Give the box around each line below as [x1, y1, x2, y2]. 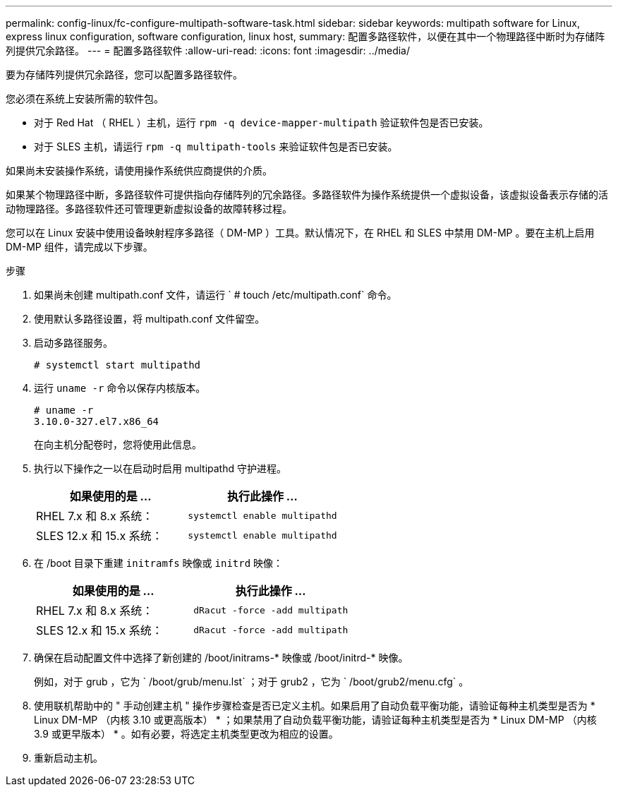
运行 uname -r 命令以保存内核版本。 [34, 382, 206, 394]
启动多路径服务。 [34, 337, 113, 349]
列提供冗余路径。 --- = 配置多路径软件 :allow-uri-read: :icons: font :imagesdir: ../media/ [6, 44, 411, 56]
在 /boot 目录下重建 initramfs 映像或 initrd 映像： [34, 557, 284, 569]
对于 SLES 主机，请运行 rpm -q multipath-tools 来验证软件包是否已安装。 [34, 140, 398, 152]
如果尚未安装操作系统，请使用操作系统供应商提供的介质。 [6, 164, 272, 176]
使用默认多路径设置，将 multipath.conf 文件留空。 [34, 313, 265, 325]
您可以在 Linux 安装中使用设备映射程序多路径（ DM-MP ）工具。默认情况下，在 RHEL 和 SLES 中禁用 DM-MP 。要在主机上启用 [6, 227, 595, 239]
